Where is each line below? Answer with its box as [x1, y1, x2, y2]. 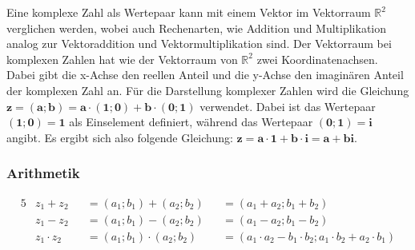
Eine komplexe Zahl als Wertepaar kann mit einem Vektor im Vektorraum [6, 4, 371, 20]
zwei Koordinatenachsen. [256, 50, 378, 67]
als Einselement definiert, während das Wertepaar [69, 113, 313, 130]
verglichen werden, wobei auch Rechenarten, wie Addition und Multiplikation [6, 19, 387, 36]
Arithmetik [6, 163, 80, 183]
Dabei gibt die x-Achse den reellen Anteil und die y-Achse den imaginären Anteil [6, 66, 404, 83]
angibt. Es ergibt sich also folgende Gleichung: [6, 129, 233, 145]
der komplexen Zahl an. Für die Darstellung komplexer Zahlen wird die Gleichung [6, 81, 409, 98]
